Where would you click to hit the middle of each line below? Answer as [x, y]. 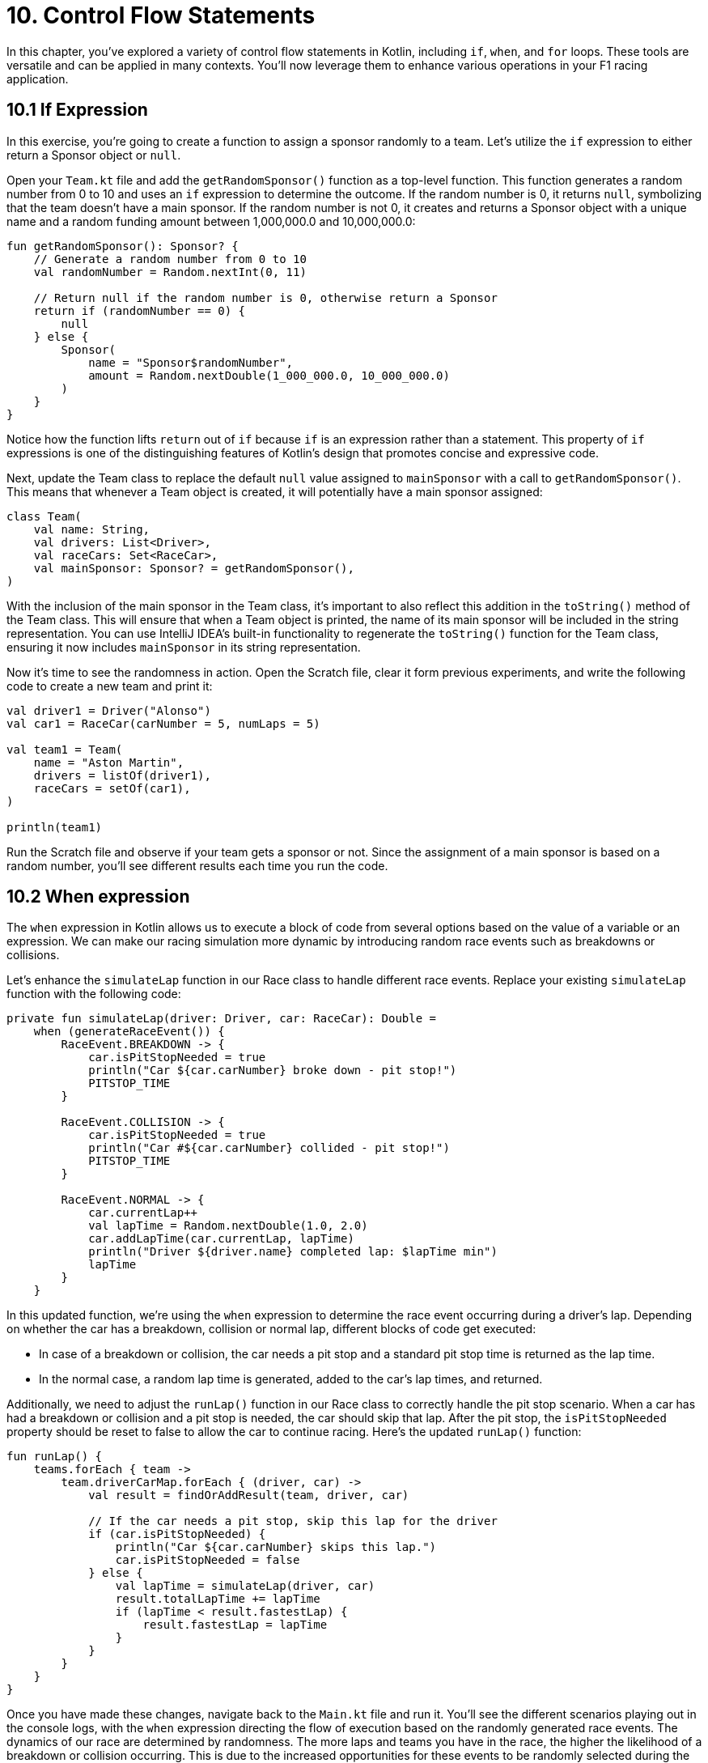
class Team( [44, 516]
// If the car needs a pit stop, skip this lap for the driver [293, 1521]
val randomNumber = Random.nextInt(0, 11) [170, 272]
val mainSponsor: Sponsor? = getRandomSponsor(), [194, 568]
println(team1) [55, 827]
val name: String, [92, 529]
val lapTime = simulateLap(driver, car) [245, 1586]
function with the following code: [94, 994]
